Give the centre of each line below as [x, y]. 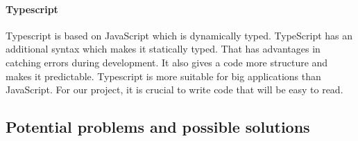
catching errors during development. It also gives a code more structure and [167, 62]
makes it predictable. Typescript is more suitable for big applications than [163, 76]
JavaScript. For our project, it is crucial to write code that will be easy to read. [174, 90]
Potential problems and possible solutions [158, 127]
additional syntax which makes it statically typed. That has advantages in [163, 49]
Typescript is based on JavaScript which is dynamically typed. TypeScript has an [179, 35]
